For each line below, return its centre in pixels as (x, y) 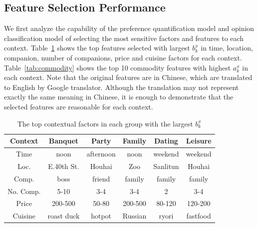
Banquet (64, 141)
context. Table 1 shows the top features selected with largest (97, 48)
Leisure (199, 141)
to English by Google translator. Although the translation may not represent (122, 87)
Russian (134, 216)
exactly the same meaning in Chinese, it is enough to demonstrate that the (119, 97)
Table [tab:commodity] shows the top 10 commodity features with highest (118, 67)
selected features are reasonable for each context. (79, 106)
